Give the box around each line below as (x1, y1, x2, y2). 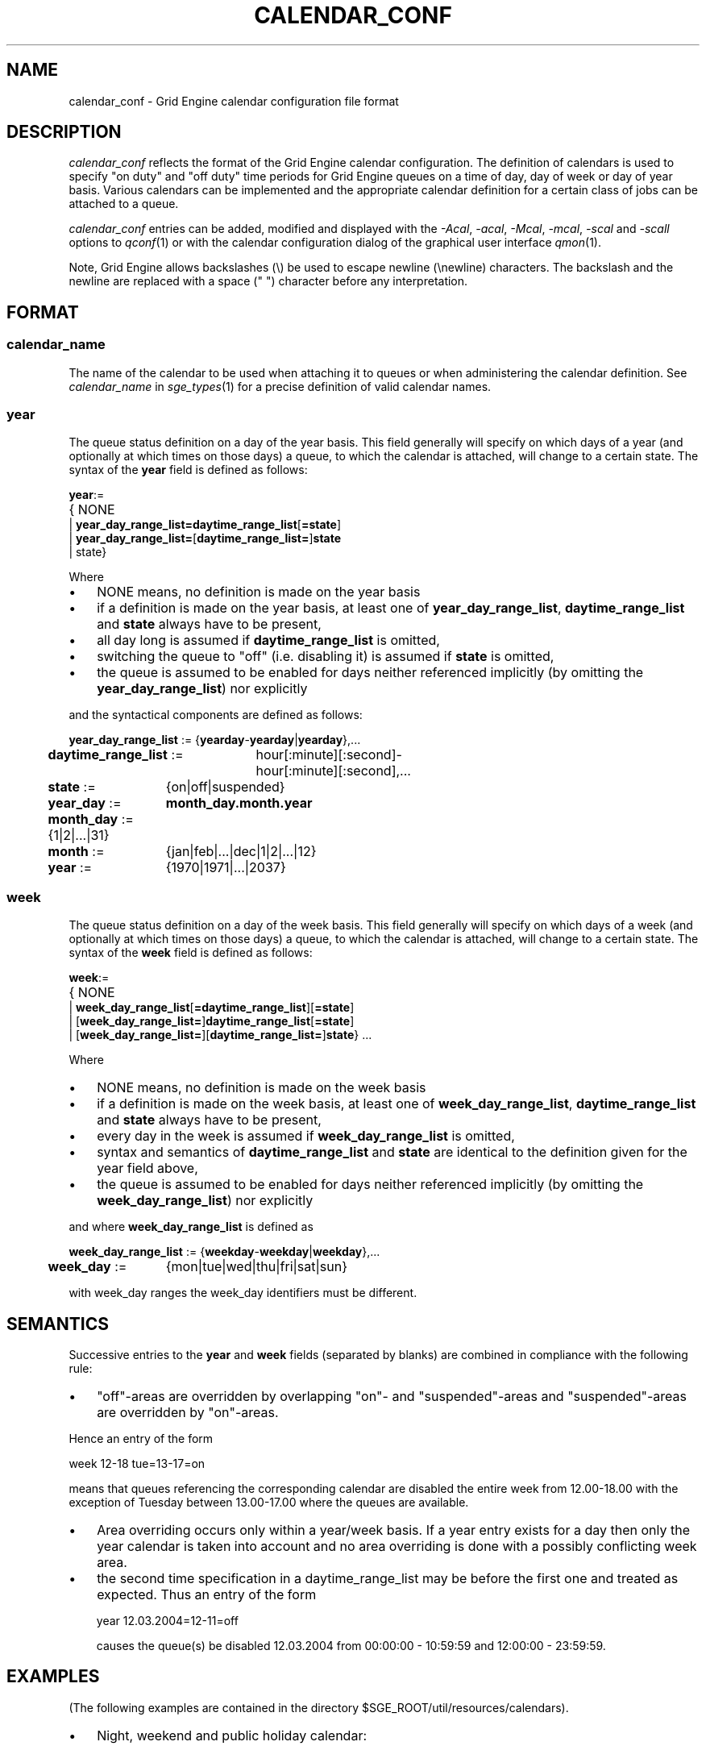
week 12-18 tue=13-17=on (69, 1457, 206, 1470)
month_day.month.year (165, 795, 313, 812)
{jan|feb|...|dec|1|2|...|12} (165, 843, 317, 860)
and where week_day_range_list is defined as (69, 1220, 314, 1234)
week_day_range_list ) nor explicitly (97, 1192, 314, 1209)
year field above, (97, 1160, 198, 1177)
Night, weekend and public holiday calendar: (97, 1727, 368, 1744)
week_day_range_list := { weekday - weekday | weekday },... (69, 1245, 380, 1259)
